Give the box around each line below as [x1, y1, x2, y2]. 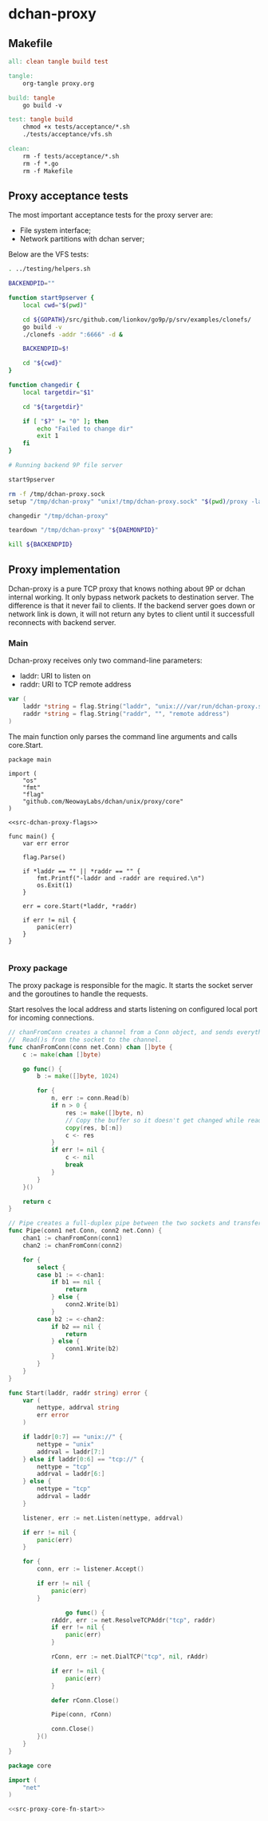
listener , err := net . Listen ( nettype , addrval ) [22, 1514, 183, 1522]
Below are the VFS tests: [8, 250, 89, 259]
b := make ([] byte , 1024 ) [37, 1072, 120, 1080]
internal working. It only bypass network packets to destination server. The [8, 592, 254, 602]
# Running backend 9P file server [8, 462, 124, 470]
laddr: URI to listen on [19, 671, 91, 681]
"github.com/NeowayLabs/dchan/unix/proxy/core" [22, 797, 183, 805]
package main [8, 755, 52, 764]
